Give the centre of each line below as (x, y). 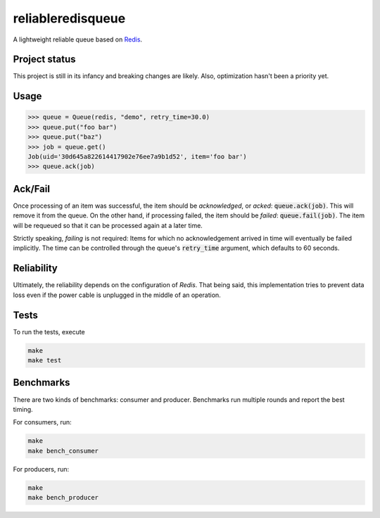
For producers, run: (41, 469)
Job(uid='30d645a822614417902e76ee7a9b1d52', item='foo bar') (137, 157)
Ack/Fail (32, 189)
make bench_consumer (63, 451)
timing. (23, 409)
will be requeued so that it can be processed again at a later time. (108, 225)
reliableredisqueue (69, 18)
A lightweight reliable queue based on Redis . (78, 39)
